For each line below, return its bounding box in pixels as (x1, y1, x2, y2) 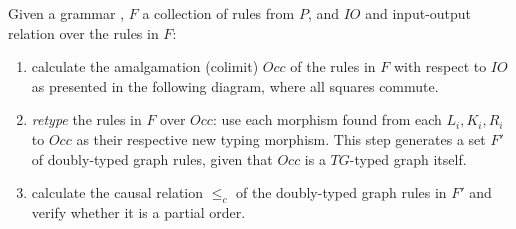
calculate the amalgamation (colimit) (31, 56, 259, 77)
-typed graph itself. (349, 148, 467, 169)
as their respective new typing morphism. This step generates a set (76, 128, 486, 149)
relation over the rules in (8, 22, 159, 43)
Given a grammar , (8, 3, 125, 23)
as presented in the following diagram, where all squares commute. (31, 75, 439, 96)
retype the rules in (31, 109, 142, 130)
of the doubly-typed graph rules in (236, 182, 447, 203)
